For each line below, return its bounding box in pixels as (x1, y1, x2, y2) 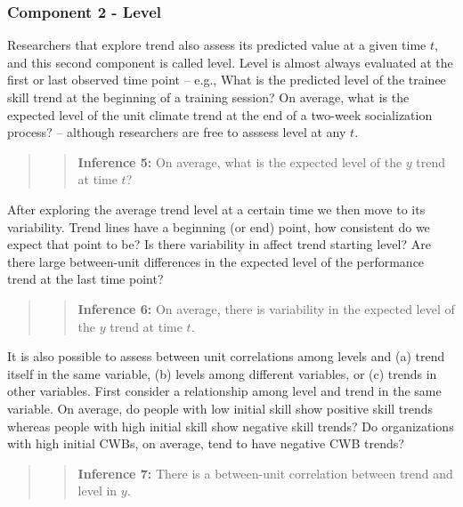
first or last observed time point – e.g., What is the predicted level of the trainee (7, 70, 446, 89)
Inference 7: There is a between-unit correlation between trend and (77, 463, 453, 482)
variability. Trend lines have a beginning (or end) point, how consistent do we (7, 217, 430, 236)
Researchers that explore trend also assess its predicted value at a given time (7, 36, 426, 54)
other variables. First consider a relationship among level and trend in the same (7, 382, 442, 400)
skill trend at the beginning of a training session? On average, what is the (7, 88, 410, 106)
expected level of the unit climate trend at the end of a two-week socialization (7, 105, 433, 124)
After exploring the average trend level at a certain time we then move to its (7, 199, 426, 218)
